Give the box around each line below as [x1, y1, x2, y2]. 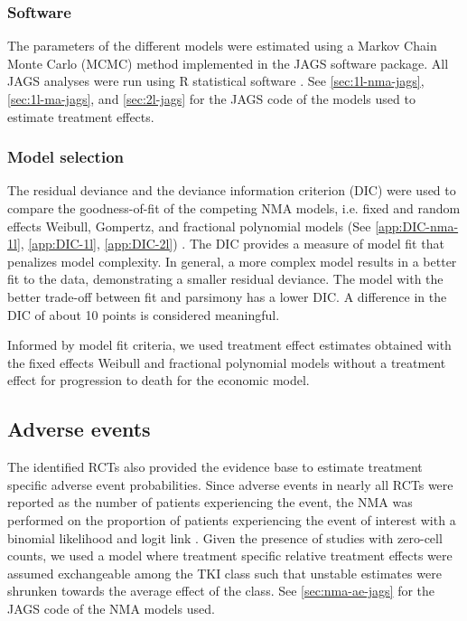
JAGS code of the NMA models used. [7, 598, 215, 617]
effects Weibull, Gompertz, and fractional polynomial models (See [7, 216, 371, 235]
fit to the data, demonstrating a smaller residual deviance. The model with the [7, 269, 444, 288]
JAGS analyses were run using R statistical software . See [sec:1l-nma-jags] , [7, 71, 425, 90]
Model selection [7, 146, 124, 168]
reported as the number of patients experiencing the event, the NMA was [7, 493, 413, 512]
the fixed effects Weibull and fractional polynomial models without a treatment [7, 353, 446, 372]
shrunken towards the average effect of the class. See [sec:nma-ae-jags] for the [7, 581, 435, 600]
